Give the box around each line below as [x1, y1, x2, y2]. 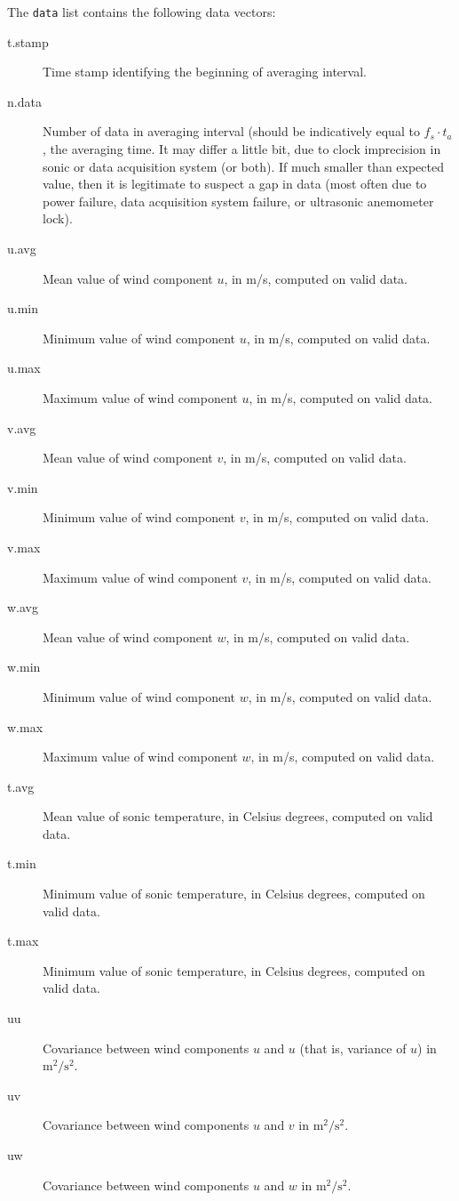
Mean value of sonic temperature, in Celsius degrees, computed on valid [43, 807, 433, 826]
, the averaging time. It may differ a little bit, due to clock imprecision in [43, 140, 441, 158]
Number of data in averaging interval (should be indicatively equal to [43, 122, 420, 141]
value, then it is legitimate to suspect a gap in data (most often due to [43, 174, 427, 193]
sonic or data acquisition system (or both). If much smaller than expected [43, 157, 444, 175]
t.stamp [7, 32, 49, 51]
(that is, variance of [299, 1038, 407, 1057]
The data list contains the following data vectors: [7, 3, 276, 20]
